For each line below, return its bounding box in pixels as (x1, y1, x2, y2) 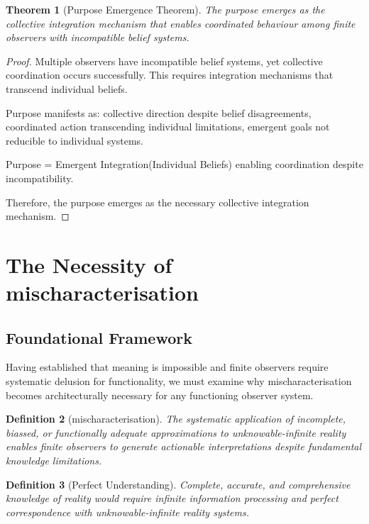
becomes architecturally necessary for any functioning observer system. (6, 387, 314, 402)
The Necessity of (6, 250, 172, 279)
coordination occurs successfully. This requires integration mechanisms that (6, 67, 334, 82)
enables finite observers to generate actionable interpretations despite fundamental (6, 439, 362, 454)
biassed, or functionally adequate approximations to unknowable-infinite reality (6, 425, 346, 440)
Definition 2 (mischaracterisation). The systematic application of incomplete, (6, 411, 346, 426)
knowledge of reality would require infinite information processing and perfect (6, 491, 338, 506)
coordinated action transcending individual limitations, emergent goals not (6, 119, 330, 134)
